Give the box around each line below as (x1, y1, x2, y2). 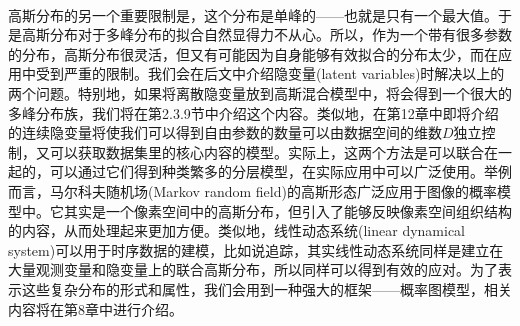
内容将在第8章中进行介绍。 (8, 298, 183, 319)
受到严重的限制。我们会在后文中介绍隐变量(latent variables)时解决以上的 (35, 63, 505, 84)
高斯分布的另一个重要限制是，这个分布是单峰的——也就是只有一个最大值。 (8, 4, 498, 25)
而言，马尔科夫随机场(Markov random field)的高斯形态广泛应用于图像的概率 (8, 180, 497, 201)
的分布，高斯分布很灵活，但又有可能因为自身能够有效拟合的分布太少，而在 (8, 43, 498, 64)
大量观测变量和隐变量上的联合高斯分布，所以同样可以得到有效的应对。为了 (8, 259, 498, 280)
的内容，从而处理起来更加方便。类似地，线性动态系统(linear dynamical (8, 220, 466, 241)
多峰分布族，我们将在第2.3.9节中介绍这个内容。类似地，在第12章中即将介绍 (8, 102, 499, 123)
